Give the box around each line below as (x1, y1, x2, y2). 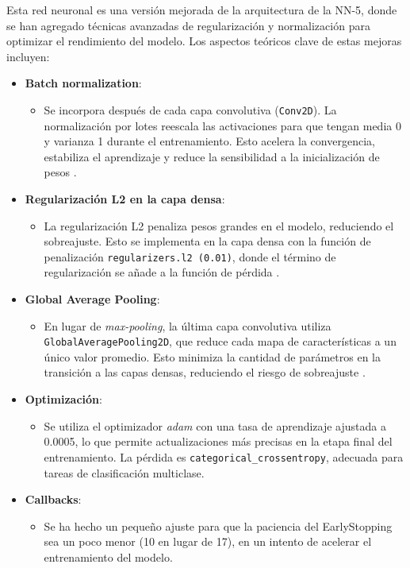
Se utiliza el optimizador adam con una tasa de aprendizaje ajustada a (44, 417, 386, 434)
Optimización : (25, 391, 102, 408)
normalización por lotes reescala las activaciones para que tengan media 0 (44, 117, 401, 133)
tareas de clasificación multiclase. (44, 464, 205, 481)
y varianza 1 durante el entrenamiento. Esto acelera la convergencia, (44, 133, 375, 149)
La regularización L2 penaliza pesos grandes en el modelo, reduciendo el (44, 217, 394, 234)
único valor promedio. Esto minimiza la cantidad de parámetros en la (44, 348, 381, 365)
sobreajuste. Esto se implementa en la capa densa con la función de (44, 233, 371, 249)
